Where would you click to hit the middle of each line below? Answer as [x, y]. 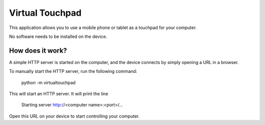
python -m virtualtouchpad [49, 82]
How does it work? [38, 50]
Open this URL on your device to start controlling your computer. [74, 116]
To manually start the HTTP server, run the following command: [73, 71]
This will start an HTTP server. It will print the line [59, 94]
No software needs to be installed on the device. [58, 36]
